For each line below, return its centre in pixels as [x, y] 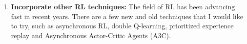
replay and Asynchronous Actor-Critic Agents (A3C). [91, 35]
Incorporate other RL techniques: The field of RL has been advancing [123, 6]
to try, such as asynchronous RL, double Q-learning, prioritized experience [122, 26]
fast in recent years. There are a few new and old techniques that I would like [127, 16]
